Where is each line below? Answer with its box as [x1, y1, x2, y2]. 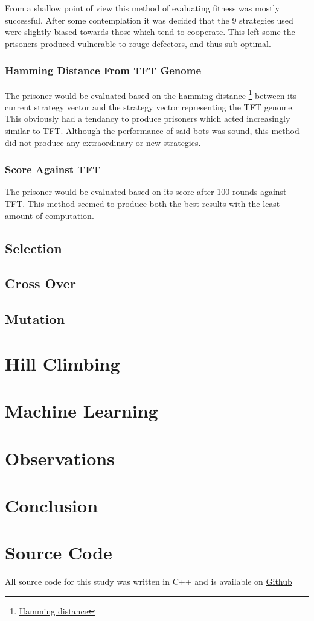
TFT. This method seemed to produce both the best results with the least [5, 197, 280, 210]
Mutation [5, 310, 65, 328]
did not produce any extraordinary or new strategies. [5, 136, 201, 148]
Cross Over [5, 274, 76, 293]
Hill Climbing [5, 351, 120, 375]
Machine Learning [5, 398, 158, 423]
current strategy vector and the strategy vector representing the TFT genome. [5, 100, 295, 113]
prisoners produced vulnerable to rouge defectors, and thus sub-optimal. [5, 37, 271, 49]
